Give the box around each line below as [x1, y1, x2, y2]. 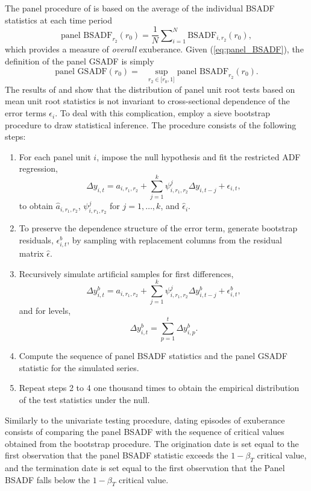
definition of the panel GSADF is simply [5, 55, 154, 67]
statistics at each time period [5, 13, 112, 26]
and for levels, [19, 304, 71, 317]
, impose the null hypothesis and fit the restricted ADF [96, 150, 301, 163]
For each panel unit [19, 150, 91, 163]
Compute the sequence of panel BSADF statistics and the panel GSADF [19, 349, 287, 362]
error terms [5, 107, 46, 119]
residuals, [19, 233, 54, 246]
